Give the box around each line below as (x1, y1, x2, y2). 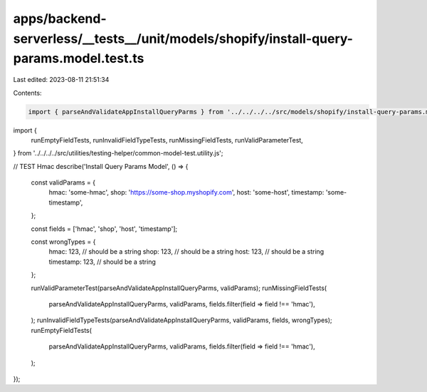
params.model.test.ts (13, 51, 144, 67)
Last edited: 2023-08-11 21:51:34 (13, 76, 110, 84)
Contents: (13, 88, 42, 97)
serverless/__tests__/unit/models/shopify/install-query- (13, 31, 354, 46)
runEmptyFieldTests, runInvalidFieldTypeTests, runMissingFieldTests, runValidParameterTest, (31, 135, 304, 144)
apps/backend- (13, 11, 107, 26)
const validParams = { (31, 178, 96, 187)
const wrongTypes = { (31, 237, 96, 246)
